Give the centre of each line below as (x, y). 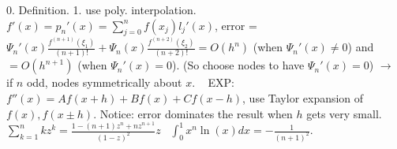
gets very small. (344, 113)
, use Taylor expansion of (303, 97)
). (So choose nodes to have (238, 65)
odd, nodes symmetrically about (104, 82)
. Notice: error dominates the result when (193, 113)
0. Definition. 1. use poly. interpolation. (101, 9)
